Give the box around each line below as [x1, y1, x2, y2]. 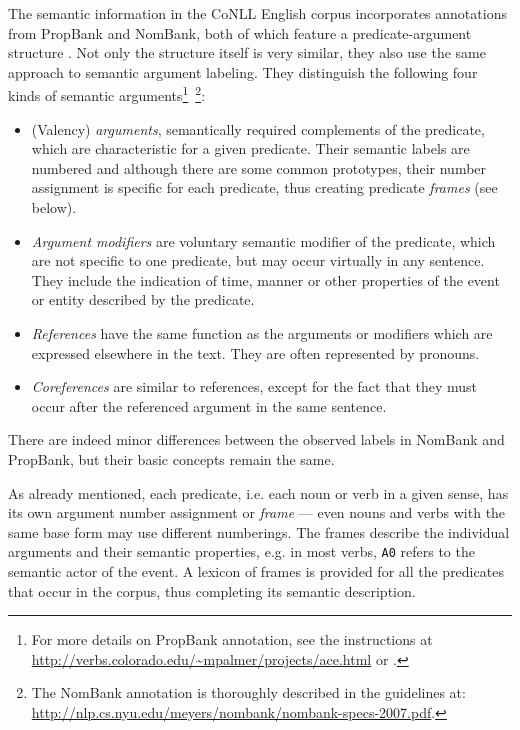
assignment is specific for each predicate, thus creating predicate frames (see [31, 177, 498, 198]
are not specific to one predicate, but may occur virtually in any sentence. [31, 250, 485, 271]
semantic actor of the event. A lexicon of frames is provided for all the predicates [8, 560, 504, 581]
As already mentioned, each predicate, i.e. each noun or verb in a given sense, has [8, 482, 509, 503]
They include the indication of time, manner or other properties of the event [31, 269, 500, 290]
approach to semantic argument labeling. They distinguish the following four [8, 61, 478, 82]
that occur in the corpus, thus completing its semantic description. [8, 580, 416, 601]
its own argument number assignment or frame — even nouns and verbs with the [8, 502, 506, 523]
